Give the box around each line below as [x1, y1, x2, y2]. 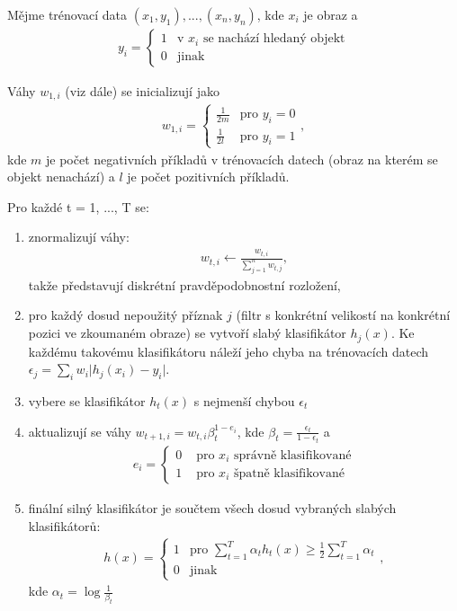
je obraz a [303, 5, 358, 23]
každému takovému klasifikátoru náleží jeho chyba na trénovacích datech [28, 341, 429, 360]
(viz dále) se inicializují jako [65, 82, 220, 101]
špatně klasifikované [233, 466, 345, 480]
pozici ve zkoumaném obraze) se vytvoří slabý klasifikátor [28, 323, 346, 342]
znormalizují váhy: [28, 227, 130, 246]
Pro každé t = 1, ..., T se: [7, 197, 149, 216]
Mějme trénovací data [7, 5, 128, 23]
